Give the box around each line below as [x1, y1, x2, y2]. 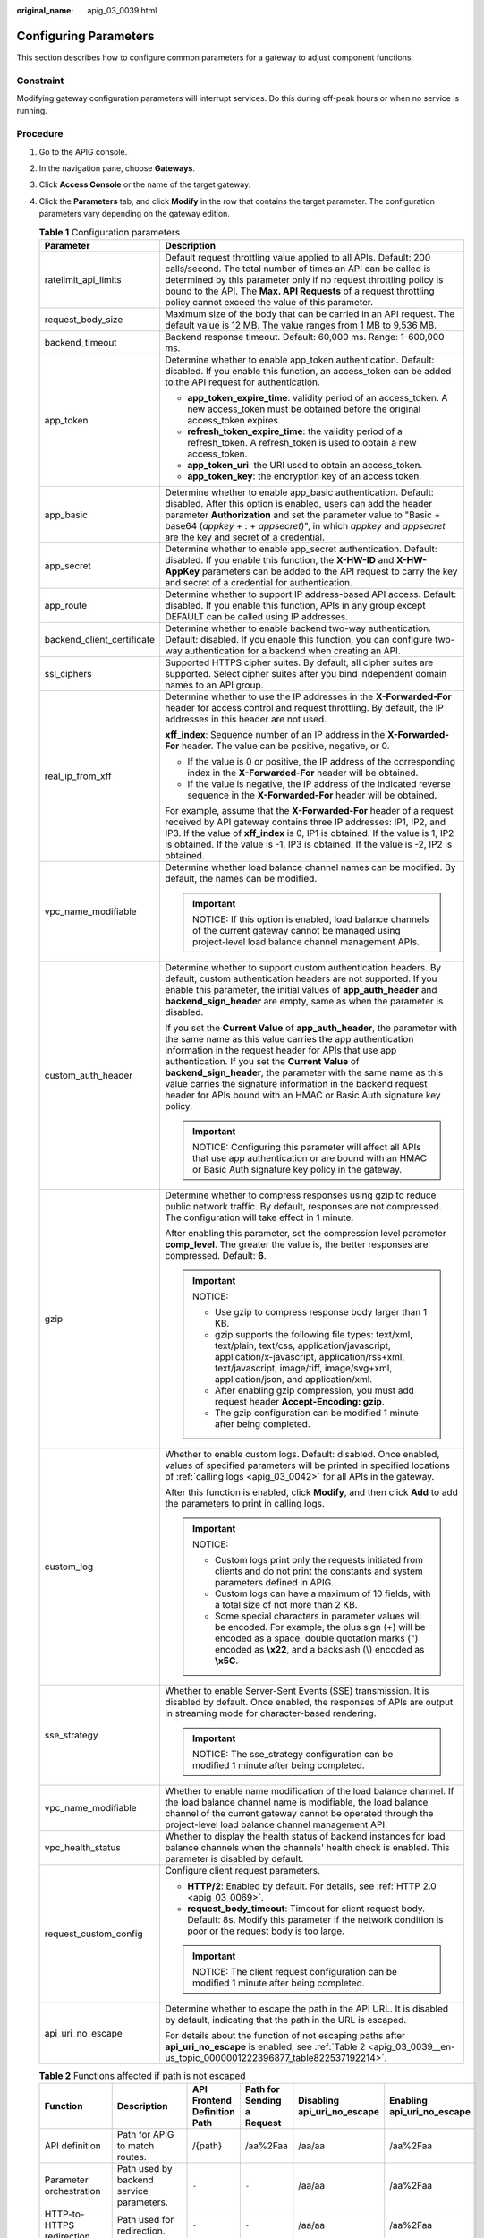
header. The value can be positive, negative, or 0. [181, 739, 390, 752]
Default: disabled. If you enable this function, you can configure [165, 633, 433, 645]
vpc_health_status [44, 1841, 121, 1853]
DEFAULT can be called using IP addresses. [165, 610, 349, 622]
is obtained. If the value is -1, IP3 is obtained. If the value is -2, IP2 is [165, 838, 453, 850]
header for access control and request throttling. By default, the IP [165, 701, 445, 713]
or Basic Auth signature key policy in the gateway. [192, 1163, 403, 1175]
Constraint [16, 74, 64, 87]
